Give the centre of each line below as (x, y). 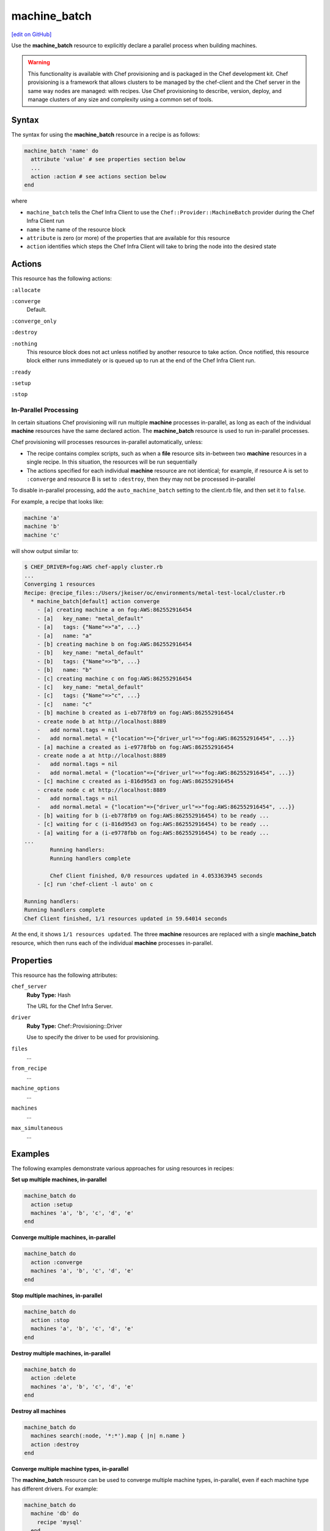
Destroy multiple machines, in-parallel (61, 1353)
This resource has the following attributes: (64, 975)
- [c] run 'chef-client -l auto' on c (95, 884)
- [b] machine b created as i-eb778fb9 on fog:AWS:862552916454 (135, 713)
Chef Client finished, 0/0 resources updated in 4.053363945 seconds (156, 875)
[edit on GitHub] (31, 34)
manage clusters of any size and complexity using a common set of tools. (120, 99)
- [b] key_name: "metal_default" (90, 653)
